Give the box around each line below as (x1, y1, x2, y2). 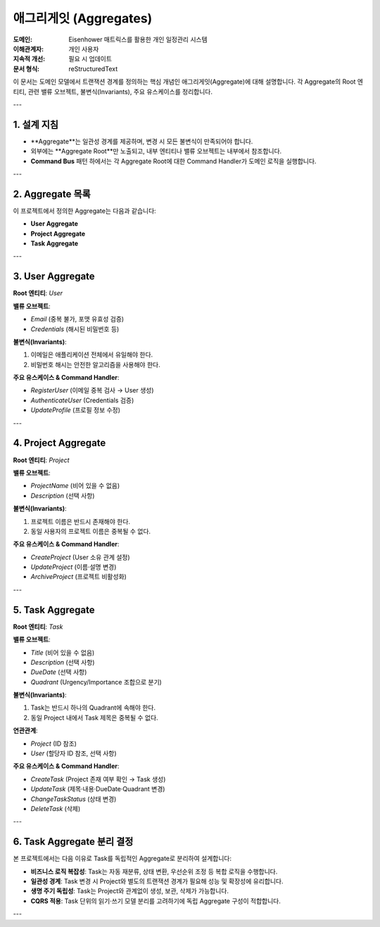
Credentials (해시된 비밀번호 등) (30, 324, 120, 333)
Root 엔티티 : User (13, 289, 63, 298)
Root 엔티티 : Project (13, 456, 70, 464)
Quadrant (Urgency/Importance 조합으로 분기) (30, 677, 162, 686)
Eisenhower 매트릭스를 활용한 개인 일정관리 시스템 (68, 35, 208, 44)
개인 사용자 (68, 44, 99, 53)
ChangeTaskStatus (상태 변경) (30, 795, 117, 803)
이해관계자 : (13, 44, 44, 53)
